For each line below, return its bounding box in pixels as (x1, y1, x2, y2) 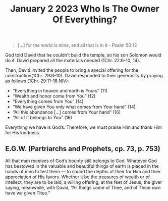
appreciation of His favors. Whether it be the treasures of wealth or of (5, 174, 150, 180)
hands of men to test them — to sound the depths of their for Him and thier (5, 169, 161, 174)
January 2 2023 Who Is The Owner (10, 3, 160, 15)
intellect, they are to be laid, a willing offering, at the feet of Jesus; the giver (5, 179, 162, 185)
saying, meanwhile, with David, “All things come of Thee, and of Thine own (5, 185, 161, 190)
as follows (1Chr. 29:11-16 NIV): (5, 78, 70, 84)
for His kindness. (5, 130, 40, 136)
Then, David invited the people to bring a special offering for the (5, 67, 139, 73)
